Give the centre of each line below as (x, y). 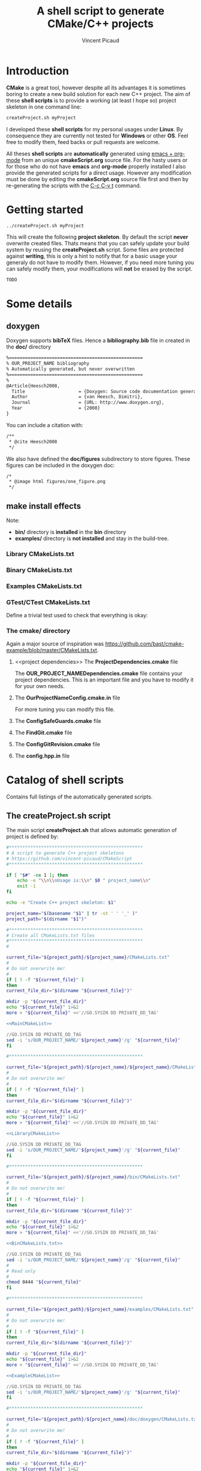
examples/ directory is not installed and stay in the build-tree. (92, 538)
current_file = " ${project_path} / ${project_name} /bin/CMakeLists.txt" (93, 1177)
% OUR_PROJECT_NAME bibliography (48, 364)
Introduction (38, 71)
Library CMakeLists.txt (40, 554)
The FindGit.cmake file (44, 733)
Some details (39, 304)
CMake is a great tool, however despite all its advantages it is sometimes (96, 88)
